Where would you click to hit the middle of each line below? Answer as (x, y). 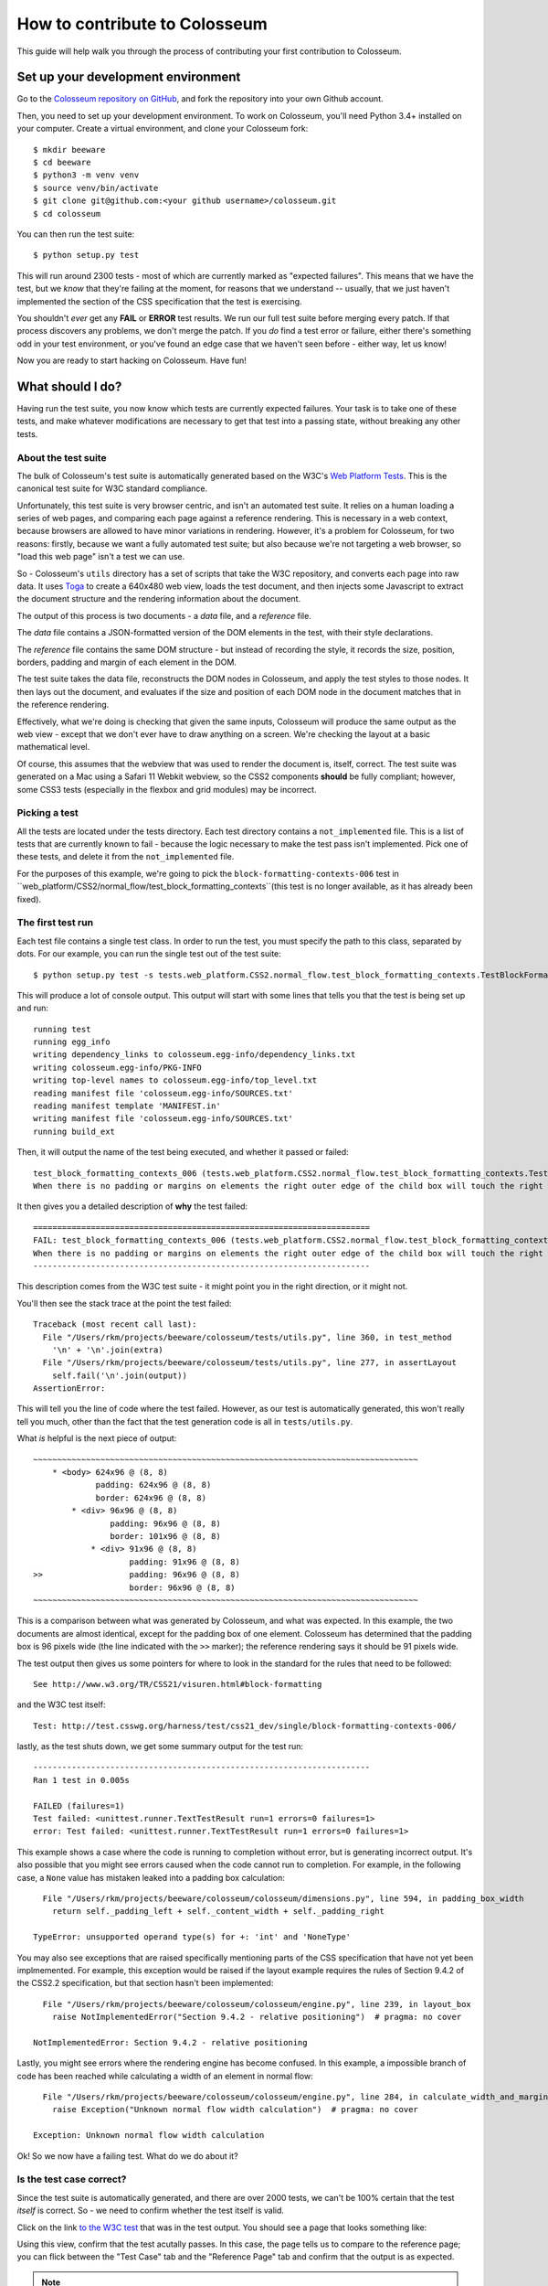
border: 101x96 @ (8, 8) (165, 1536)
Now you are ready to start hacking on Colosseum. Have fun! (132, 360)
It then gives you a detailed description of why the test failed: (132, 1206)
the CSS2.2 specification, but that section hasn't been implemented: (145, 1983)
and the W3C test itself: (61, 1704)
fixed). (29, 899)
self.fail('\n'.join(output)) (119, 1375)
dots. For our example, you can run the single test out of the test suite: (149, 954)
